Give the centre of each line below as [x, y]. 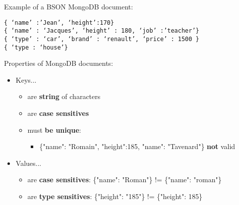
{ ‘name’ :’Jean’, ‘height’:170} [59, 23]
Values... [29, 163]
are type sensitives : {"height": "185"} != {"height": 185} [115, 196]
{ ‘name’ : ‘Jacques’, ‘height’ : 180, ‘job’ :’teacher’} [102, 31]
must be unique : [54, 129]
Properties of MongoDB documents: [59, 63]
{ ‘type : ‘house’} [36, 47]
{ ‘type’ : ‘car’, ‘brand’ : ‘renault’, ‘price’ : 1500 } [102, 39]
